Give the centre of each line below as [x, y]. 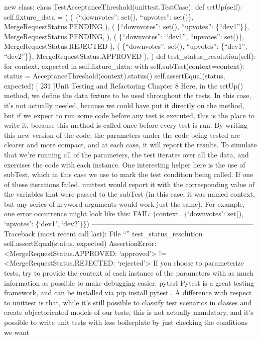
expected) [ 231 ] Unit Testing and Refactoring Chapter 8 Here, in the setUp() [124, 85]
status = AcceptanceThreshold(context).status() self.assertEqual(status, [115, 76]
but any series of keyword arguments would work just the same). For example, [124, 203]
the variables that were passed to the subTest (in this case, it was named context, [129, 194]
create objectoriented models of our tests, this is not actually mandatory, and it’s [129, 312]
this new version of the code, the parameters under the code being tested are [122, 135]
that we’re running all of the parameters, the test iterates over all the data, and [126, 154]
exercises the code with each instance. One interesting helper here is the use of [125, 164]
